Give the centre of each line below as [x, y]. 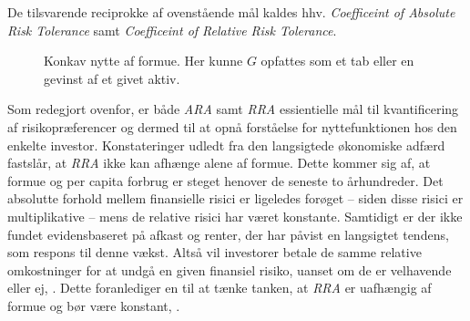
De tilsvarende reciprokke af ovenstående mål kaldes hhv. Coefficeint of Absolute [231, 12]
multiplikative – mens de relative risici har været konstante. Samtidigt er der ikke [235, 216]
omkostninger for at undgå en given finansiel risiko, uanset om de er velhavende [230, 269]
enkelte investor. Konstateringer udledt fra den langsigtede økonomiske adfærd [226, 145]
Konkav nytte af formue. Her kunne [143, 61]
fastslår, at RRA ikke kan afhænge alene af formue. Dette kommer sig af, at [219, 163]
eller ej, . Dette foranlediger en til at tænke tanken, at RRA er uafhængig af [220, 288]
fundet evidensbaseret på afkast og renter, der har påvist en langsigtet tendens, [228, 234]
